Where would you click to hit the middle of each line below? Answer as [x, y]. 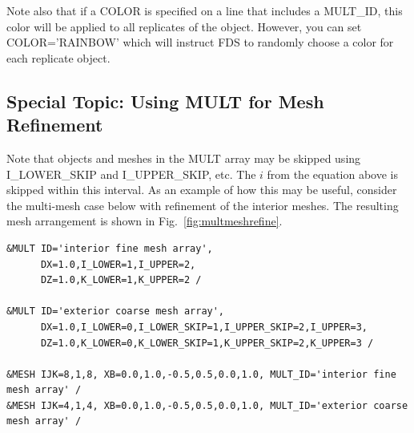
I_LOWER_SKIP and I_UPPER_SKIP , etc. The [131, 174]
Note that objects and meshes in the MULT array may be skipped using [184, 158]
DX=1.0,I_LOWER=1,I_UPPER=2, [118, 264]
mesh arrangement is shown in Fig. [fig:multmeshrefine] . [145, 221]
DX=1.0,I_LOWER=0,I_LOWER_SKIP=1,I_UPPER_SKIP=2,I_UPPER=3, [204, 327]
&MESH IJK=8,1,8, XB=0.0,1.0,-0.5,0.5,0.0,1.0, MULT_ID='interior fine [201, 374]
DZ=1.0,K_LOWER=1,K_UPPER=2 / [121, 280]
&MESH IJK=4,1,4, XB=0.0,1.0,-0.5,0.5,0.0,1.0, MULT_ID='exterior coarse [207, 405]
